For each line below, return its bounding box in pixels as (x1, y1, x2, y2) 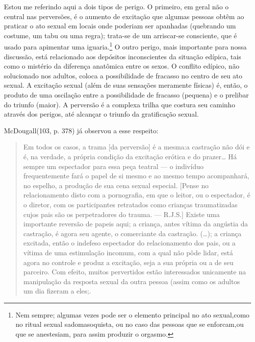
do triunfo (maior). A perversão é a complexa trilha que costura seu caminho (4, 99, 235, 109)
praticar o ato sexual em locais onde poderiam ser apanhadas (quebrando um (4, 21, 236, 31)
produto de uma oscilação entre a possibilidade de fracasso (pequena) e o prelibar (4, 90, 249, 99)
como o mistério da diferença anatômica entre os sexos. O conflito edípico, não (4, 61, 239, 71)
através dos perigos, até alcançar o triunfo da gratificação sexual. (4, 109, 199, 119)
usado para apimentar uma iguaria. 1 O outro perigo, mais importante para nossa (4, 40, 247, 52)
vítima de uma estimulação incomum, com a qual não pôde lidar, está (23, 247, 233, 257)
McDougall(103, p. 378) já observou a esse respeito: (4, 125, 158, 135)
